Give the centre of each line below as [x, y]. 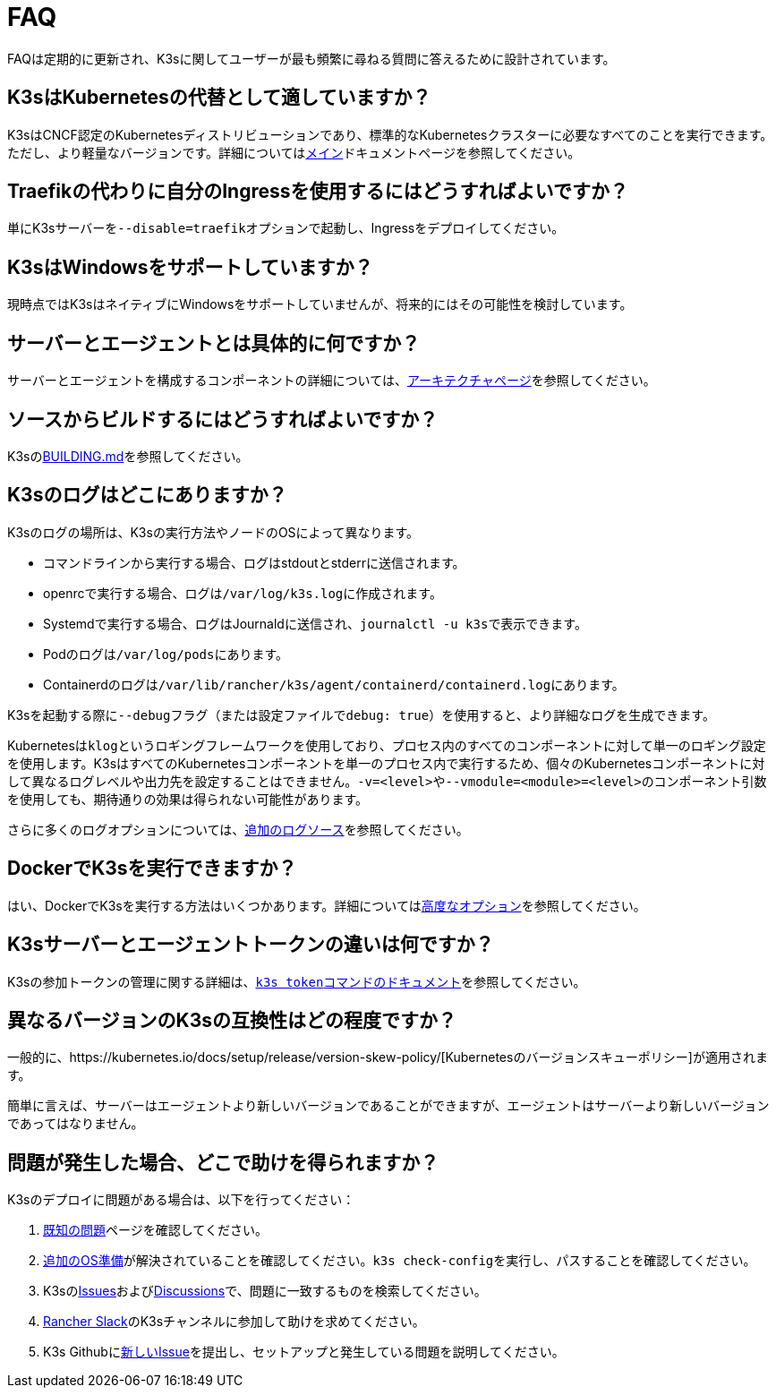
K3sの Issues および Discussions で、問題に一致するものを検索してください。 [265, 1291]
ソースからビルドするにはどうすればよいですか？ [223, 419]
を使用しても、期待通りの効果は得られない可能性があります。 [188, 799]
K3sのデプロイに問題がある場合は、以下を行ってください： [181, 1200]
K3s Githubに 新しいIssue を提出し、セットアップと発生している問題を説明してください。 [304, 1352]
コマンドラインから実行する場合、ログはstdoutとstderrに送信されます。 [254, 562]
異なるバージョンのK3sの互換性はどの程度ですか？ [232, 1020]
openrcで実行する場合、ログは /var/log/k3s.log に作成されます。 [243, 593]
